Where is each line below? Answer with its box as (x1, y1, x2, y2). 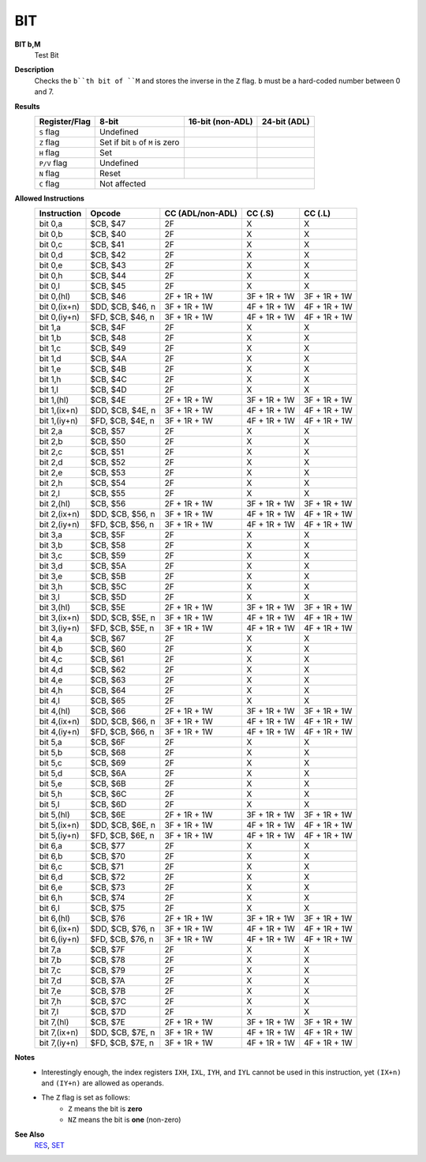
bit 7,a (39, 944, 62, 955)
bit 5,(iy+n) (39, 830, 80, 841)
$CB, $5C (90, 581, 127, 592)
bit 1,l (39, 384, 59, 395)
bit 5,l (39, 799, 60, 810)
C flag (39, 178, 60, 189)
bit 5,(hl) (39, 810, 70, 821)
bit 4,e (39, 675, 63, 686)
